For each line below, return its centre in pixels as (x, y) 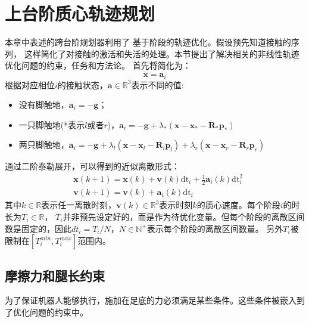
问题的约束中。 (59, 312)
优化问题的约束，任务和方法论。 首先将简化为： (98, 65)
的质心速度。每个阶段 (238, 205)
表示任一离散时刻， (79, 205)
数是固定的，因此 (38, 228)
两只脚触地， (44, 145)
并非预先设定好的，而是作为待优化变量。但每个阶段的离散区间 (184, 216)
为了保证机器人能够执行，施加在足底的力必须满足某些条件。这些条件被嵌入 (151, 300)
